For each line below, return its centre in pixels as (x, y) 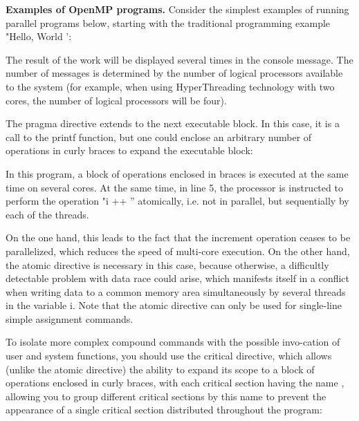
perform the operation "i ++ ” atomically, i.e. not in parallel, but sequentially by (177, 201)
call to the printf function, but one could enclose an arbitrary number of (159, 137)
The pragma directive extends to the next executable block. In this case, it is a (173, 123)
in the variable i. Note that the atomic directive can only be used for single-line (174, 305)
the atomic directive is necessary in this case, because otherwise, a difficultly (167, 264)
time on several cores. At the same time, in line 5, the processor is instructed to (174, 187)
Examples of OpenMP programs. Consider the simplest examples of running (177, 9)
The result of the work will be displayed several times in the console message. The (179, 59)
